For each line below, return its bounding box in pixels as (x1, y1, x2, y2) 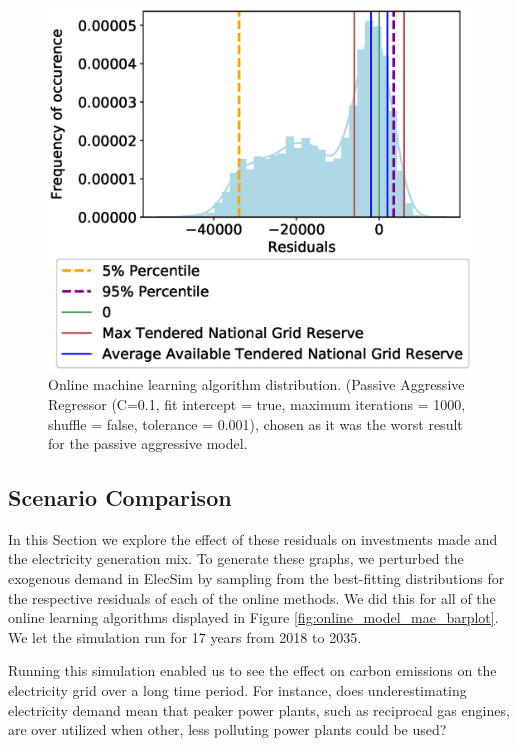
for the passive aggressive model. (48, 433, 248, 454)
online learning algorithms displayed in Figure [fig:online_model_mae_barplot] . (8, 607, 499, 628)
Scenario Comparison (8, 482, 232, 513)
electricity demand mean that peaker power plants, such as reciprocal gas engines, (8, 699, 510, 720)
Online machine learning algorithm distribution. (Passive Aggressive (48, 374, 465, 395)
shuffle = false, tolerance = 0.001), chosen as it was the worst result (48, 413, 463, 434)
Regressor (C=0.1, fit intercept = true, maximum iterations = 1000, (48, 393, 466, 414)
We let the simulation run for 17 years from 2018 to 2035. (8, 626, 362, 647)
